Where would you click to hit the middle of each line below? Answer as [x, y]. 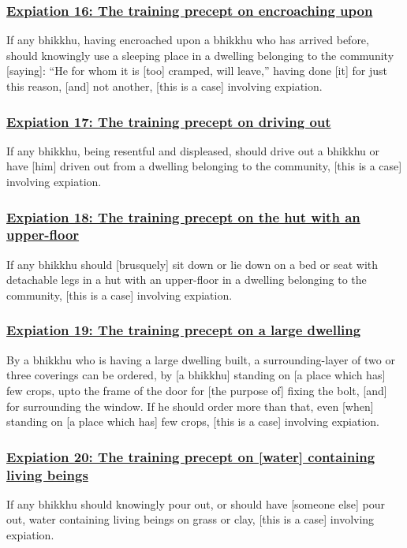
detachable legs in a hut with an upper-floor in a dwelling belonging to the [187, 280]
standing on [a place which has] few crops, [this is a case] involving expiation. [193, 421]
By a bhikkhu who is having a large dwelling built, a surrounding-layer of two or [201, 359]
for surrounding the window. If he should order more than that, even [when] [190, 406]
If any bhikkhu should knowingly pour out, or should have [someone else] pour [196, 503]
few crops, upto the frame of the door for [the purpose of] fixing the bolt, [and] [197, 390]
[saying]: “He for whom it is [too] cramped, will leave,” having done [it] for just [197, 71]
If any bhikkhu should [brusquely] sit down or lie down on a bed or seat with [192, 264]
